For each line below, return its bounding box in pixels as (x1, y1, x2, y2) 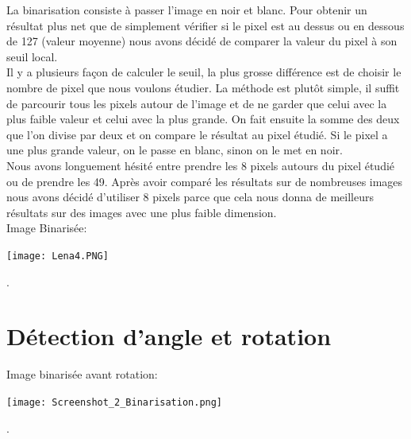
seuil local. (6, 48, 58, 64)
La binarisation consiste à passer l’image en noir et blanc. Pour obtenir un (6, 2, 367, 17)
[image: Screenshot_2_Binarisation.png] (6, 396, 223, 408)
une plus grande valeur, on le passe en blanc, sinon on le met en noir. (6, 142, 343, 158)
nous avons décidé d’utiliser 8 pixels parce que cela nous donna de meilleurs (6, 188, 374, 205)
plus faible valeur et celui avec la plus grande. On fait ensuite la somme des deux (6, 111, 400, 127)
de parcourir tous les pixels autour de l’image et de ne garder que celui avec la (6, 95, 387, 111)
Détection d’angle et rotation (6, 320, 332, 352)
